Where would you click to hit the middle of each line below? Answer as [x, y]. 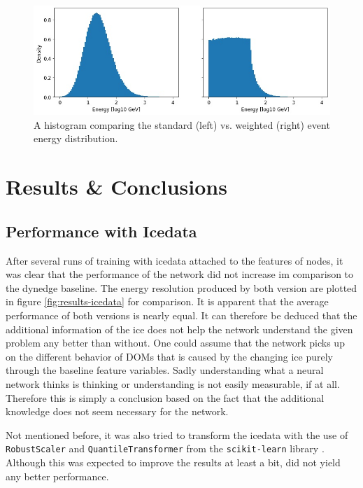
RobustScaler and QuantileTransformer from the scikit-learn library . [165, 448]
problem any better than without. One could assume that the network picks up [175, 343]
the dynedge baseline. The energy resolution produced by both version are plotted [181, 287]
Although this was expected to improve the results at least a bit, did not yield [173, 462]
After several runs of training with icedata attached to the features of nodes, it [175, 260]
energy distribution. [76, 138]
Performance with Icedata [101, 231]
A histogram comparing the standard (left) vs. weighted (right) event [182, 124]
